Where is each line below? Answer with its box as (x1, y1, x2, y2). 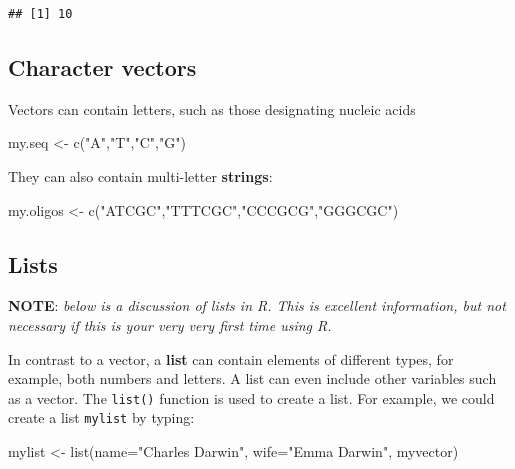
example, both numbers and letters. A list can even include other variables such (8, 368, 497, 389)
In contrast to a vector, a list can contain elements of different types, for (8, 348, 454, 369)
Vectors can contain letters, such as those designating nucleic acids (8, 98, 416, 119)
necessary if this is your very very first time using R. (8, 314, 332, 335)
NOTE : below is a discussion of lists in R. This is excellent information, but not (8, 295, 506, 316)
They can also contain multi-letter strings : (8, 165, 273, 186)
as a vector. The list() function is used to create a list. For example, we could (8, 387, 495, 408)
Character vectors (8, 51, 197, 82)
